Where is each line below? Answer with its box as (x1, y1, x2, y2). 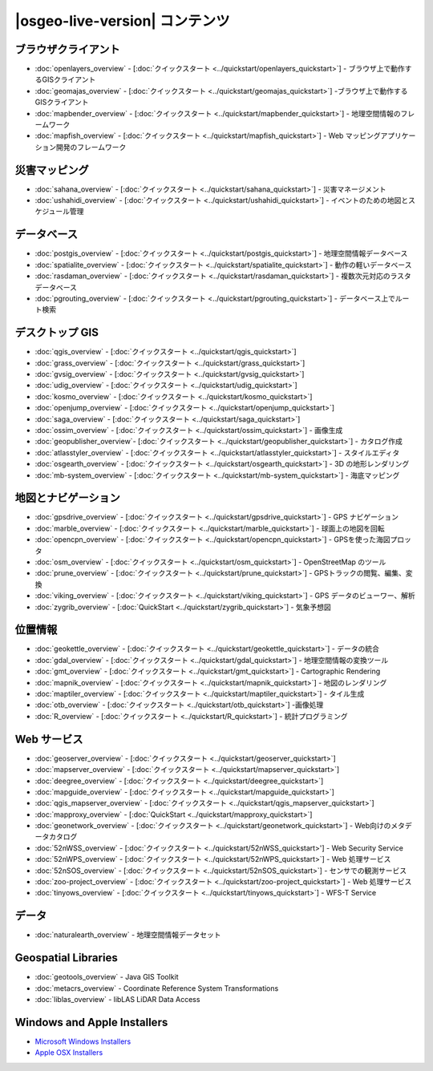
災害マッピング (14, 163, 89, 176)
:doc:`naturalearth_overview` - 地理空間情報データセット (34, 930, 221, 940)
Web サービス (14, 732, 83, 746)
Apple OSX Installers (34, 1048, 103, 1057)
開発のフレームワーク (55, 142, 127, 152)
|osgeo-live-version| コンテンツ (14, 12, 230, 30)
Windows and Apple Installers (14, 1015, 168, 1029)
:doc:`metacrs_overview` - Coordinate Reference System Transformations (34, 983, 279, 993)
